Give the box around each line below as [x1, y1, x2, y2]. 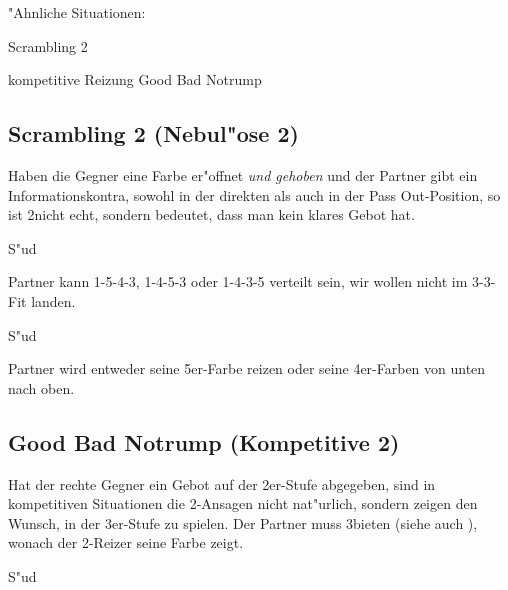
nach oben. [8, 377, 75, 398]
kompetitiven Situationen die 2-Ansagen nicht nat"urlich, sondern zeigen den [8, 493, 478, 514]
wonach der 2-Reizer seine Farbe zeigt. [8, 532, 244, 553]
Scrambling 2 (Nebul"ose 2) [8, 118, 299, 149]
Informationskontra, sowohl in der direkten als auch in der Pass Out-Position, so [8, 184, 501, 205]
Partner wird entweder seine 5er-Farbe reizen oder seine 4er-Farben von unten [8, 358, 486, 379]
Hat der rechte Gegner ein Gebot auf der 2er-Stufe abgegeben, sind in [8, 473, 436, 494]
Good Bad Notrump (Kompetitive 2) [8, 426, 400, 457]
